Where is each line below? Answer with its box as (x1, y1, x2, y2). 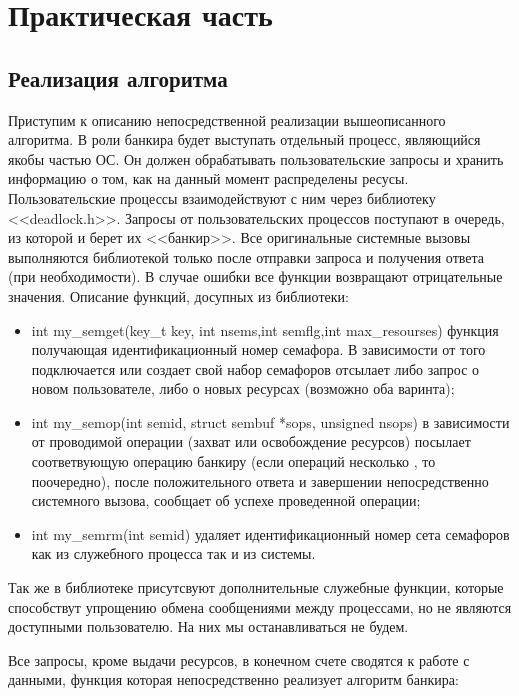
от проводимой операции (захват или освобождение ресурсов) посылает (31, 431, 471, 452)
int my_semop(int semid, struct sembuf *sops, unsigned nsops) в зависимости (31, 411, 510, 432)
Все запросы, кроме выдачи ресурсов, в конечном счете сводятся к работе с (8, 649, 470, 670)
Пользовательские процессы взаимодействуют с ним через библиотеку (8, 187, 436, 208)
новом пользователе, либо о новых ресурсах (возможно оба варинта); (31, 378, 455, 399)
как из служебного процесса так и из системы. (31, 543, 316, 564)
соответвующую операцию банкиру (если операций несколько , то (31, 451, 436, 472)
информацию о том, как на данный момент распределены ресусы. (8, 168, 409, 189)
